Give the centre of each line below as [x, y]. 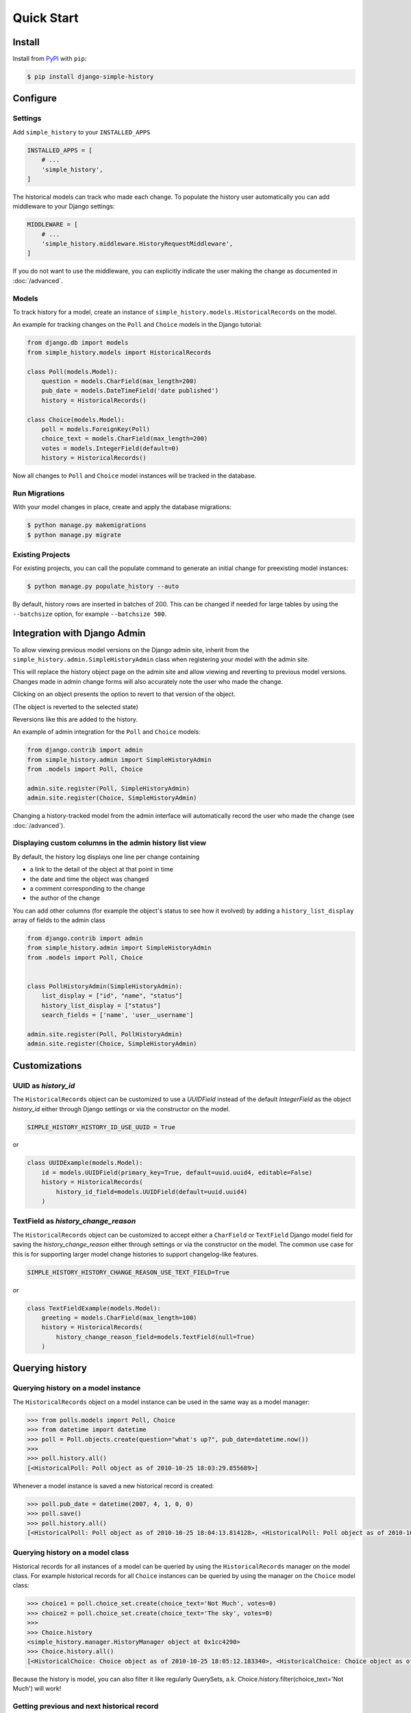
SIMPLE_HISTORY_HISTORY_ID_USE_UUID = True [101, 1127]
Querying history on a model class [71, 1553]
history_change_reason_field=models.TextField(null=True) [155, 1337]
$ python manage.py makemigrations [87, 525]
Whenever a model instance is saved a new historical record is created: [113, 1486]
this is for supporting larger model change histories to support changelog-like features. [135, 1254]
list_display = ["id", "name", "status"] [112, 996]
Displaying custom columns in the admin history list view [110, 843]
